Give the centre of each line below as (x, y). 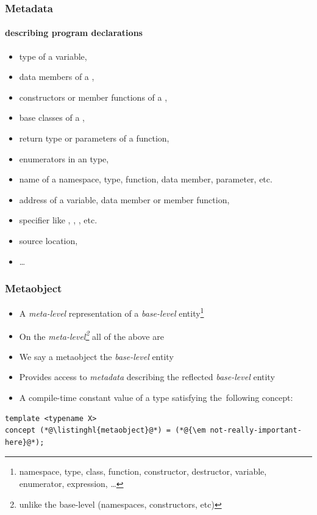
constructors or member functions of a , (93, 97)
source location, (48, 240)
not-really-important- (256, 430)
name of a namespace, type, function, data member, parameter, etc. (146, 179)
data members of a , (57, 77)
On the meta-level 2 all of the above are (91, 335)
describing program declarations (74, 33)
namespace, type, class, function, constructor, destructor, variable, (143, 471)
